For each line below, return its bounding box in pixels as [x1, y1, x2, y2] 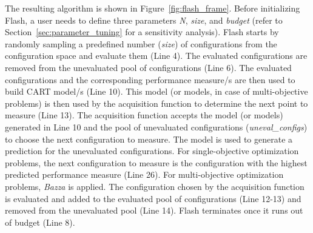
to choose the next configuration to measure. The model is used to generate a [5, 132, 293, 145]
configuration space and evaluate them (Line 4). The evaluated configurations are [5, 49, 308, 62]
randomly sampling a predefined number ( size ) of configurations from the [5, 37, 277, 50]
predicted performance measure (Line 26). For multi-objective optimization [5, 168, 284, 181]
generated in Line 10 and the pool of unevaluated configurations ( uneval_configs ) [5, 120, 308, 133]
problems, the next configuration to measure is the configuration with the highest [5, 156, 308, 169]
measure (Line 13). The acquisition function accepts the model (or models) [5, 109, 283, 121]
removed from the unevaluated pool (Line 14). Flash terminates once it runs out [5, 204, 303, 217]
